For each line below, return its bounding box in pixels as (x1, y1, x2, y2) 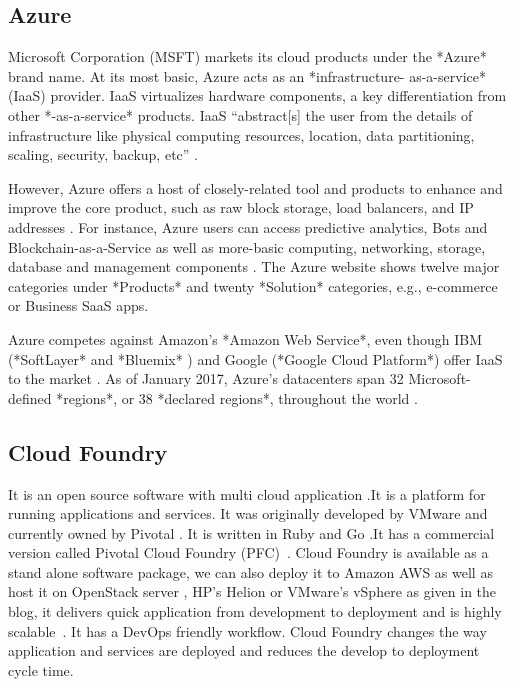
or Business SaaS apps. (8, 295, 149, 316)
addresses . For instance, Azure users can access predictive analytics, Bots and (8, 216, 488, 237)
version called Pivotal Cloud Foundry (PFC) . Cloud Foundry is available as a (8, 542, 489, 563)
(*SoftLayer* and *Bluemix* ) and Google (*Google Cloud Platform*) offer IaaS (8, 348, 503, 369)
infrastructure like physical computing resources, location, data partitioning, (8, 124, 475, 145)
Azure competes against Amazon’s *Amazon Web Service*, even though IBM (8, 328, 483, 349)
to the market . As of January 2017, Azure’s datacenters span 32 (8, 368, 404, 389)
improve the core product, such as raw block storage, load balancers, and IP (8, 197, 474, 218)
